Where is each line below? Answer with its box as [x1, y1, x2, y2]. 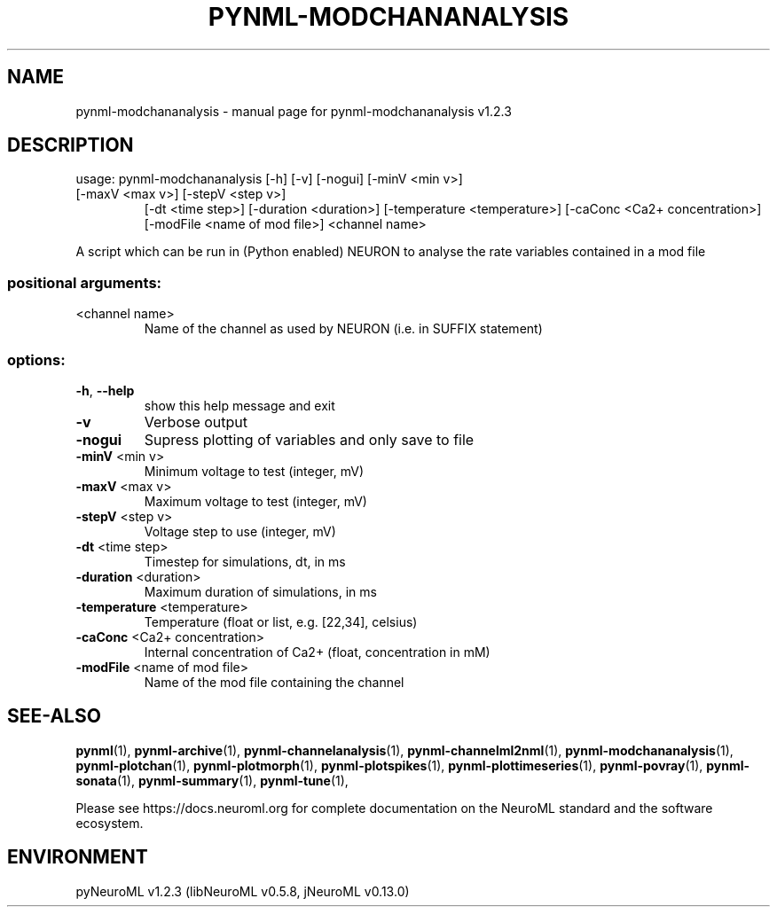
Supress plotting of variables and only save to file [144, 430, 475, 449]
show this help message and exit [144, 397, 335, 413]
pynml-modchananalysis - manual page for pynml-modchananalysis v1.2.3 [75, 103, 512, 119]
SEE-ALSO [7, 705, 101, 728]
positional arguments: [7, 273, 162, 292]
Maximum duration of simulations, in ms [144, 583, 377, 599]
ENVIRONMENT [7, 846, 148, 869]
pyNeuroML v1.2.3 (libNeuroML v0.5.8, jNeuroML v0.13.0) [75, 883, 410, 899]
